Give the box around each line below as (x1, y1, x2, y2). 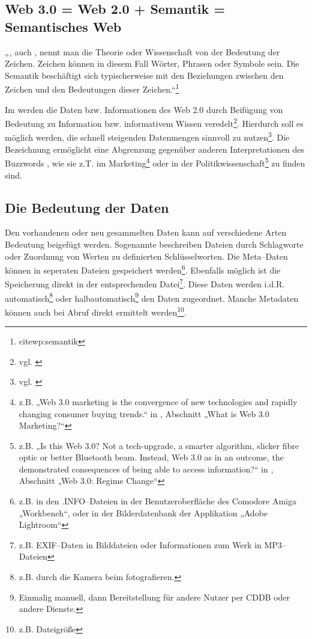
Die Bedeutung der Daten (5, 198, 169, 216)
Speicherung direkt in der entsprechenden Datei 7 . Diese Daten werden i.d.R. (5, 276, 285, 290)
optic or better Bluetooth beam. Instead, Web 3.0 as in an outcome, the (19, 451, 284, 463)
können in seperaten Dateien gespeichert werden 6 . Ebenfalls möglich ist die (5, 262, 281, 276)
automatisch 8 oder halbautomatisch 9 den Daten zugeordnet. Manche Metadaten (5, 290, 299, 304)
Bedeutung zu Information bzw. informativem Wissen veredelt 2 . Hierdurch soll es (5, 115, 304, 129)
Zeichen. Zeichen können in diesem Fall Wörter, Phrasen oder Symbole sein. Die (5, 57, 299, 70)
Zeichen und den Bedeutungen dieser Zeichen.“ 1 (5, 81, 179, 96)
